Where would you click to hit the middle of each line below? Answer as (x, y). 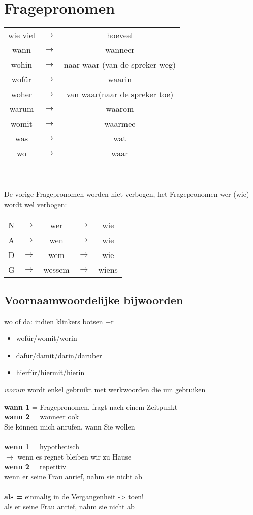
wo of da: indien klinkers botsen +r (59, 321)
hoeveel (120, 35)
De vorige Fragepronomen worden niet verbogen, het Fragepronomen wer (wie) (127, 194)
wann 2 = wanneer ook (42, 417)
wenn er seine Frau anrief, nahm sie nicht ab (73, 476)
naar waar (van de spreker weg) (120, 65)
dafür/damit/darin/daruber (59, 355)
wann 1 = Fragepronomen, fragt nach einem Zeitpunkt (91, 406)
